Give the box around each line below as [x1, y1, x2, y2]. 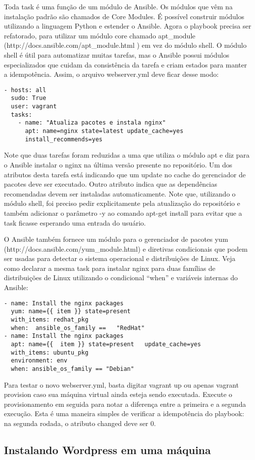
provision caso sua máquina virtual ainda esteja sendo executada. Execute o [4, 389, 232, 399]
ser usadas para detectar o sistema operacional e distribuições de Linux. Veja [4, 253, 236, 263]
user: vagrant [11, 103, 57, 110]
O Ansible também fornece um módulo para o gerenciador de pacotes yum [4, 234, 228, 244]
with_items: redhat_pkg [11, 316, 88, 323]
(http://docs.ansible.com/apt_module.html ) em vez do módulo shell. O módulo [4, 40, 247, 50]
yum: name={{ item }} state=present [11, 308, 131, 315]
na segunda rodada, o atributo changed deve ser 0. [4, 418, 156, 428]
